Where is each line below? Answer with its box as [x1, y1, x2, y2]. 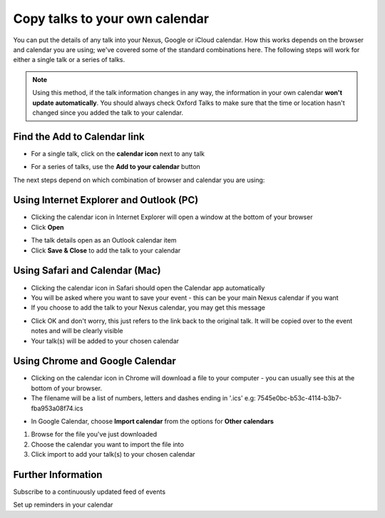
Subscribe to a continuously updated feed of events [13, 487, 166, 496]
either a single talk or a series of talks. [13, 56, 125, 64]
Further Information [13, 468, 103, 481]
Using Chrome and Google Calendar [13, 355, 176, 367]
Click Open [31, 223, 64, 231]
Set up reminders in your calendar [13, 500, 113, 509]
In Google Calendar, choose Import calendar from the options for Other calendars [31, 417, 274, 425]
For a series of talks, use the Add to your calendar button [31, 163, 201, 171]
